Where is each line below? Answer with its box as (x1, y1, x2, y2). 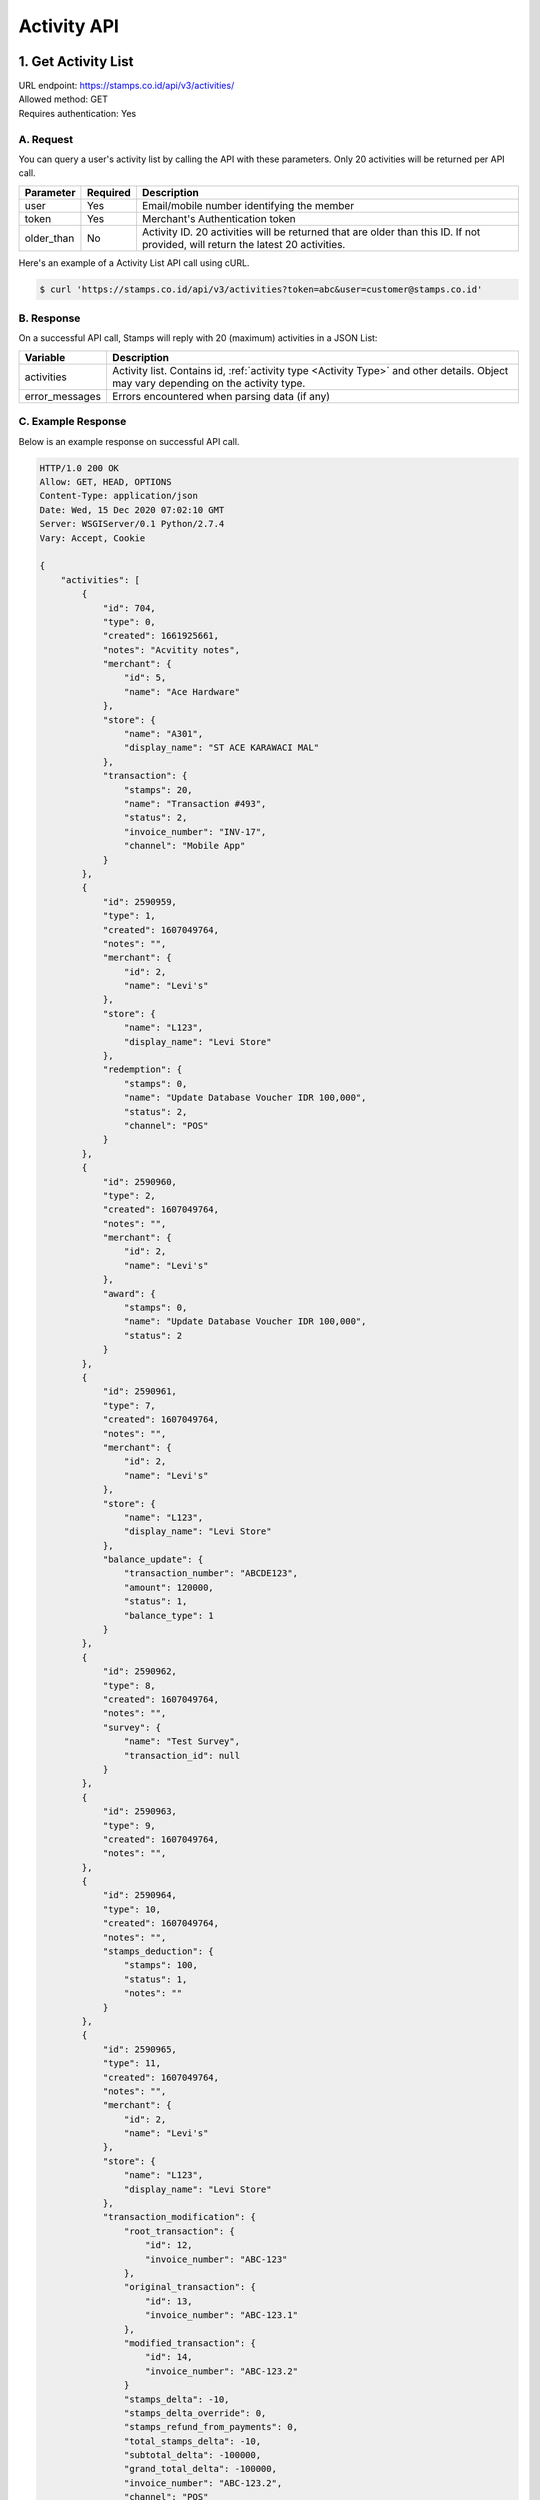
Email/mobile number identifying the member (141, 198, 355, 212)
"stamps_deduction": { (102, 1946, 214, 1957)
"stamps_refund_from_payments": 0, (123, 2421, 299, 2433)
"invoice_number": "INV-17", (123, 826, 267, 837)
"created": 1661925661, (102, 630, 220, 642)
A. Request (18, 132, 74, 146)
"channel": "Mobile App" (123, 840, 246, 852)
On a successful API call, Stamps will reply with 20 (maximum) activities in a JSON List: (18, 332, 378, 344)
